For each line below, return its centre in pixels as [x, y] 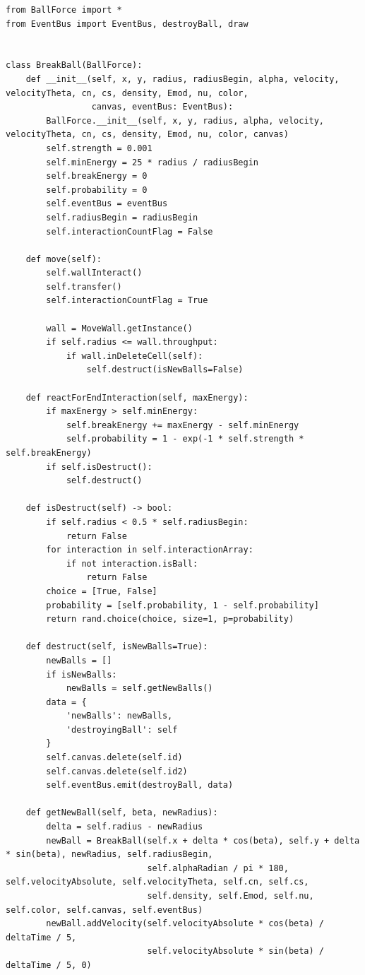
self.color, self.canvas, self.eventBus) [104, 910]
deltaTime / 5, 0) [49, 965]
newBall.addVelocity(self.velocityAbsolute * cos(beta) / [185, 924]
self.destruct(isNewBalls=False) [165, 370]
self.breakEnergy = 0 [97, 176]
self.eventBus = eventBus [107, 204]
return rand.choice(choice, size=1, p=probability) [170, 619]
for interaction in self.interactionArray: [150, 550]
